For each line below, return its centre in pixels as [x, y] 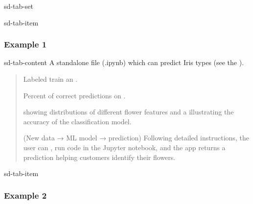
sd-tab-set [19, 6]
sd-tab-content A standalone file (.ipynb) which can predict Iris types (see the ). [124, 62]
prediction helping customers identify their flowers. [99, 157]
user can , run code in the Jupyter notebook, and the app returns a [124, 147]
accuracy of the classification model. [77, 121]
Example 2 [25, 195]
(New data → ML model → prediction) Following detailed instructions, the [136, 138]
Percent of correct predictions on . [74, 95]
